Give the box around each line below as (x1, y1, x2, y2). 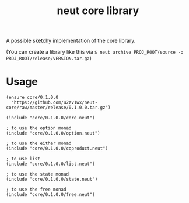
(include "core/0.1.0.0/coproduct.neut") (6, 146, 108, 152)
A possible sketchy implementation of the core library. (6, 37, 136, 44)
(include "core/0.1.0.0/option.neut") (6, 130, 100, 136)
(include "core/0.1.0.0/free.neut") (6, 192, 95, 198)
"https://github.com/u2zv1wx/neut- (11, 99, 98, 106)
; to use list (6, 156, 41, 162)
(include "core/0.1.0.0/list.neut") (6, 161, 95, 167)
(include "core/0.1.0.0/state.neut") (6, 177, 98, 183)
